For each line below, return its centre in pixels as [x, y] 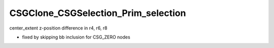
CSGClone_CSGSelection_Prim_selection [98, 13]
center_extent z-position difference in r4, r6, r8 [58, 28]
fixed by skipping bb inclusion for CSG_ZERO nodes [76, 37]
